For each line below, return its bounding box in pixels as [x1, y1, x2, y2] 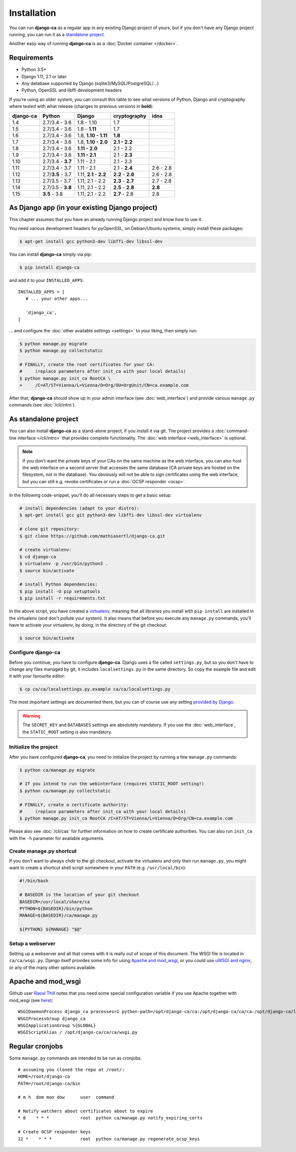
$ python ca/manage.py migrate [19, 767, 96, 773]
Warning [22, 713, 40, 719]
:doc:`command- [215, 428, 249, 434]
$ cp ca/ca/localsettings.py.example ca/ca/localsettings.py [19, 687, 171, 692]
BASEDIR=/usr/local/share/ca [19, 899, 90, 905]
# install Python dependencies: [19, 582, 98, 587]
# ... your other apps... [25, 296, 88, 302]
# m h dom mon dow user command [18, 1095, 114, 1100]
